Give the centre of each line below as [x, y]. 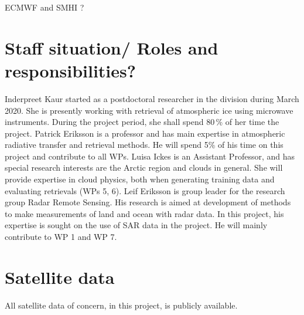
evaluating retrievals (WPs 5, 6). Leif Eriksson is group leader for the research [145, 190]
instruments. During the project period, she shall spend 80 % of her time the [142, 122]
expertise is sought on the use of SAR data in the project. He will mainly [136, 225]
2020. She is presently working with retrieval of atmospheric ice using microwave [149, 110]
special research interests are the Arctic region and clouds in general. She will [144, 167]
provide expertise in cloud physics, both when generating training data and [140, 179]
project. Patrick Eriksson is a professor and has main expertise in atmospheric [145, 133]
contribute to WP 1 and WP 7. [61, 237]
